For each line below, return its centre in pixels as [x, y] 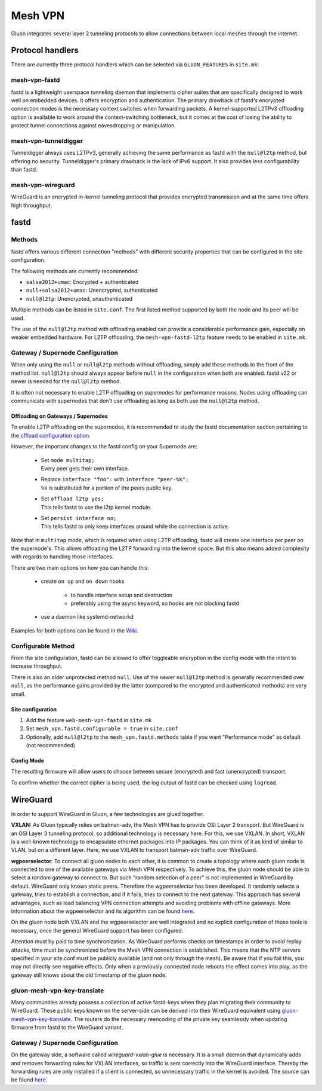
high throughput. [32, 205]
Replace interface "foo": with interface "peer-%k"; [115, 479]
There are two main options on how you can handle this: [80, 567]
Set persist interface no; [79, 518]
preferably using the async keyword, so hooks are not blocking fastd [155, 603]
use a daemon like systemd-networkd [87, 617]
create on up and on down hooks [83, 581]
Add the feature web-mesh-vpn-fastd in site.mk [89, 720]
